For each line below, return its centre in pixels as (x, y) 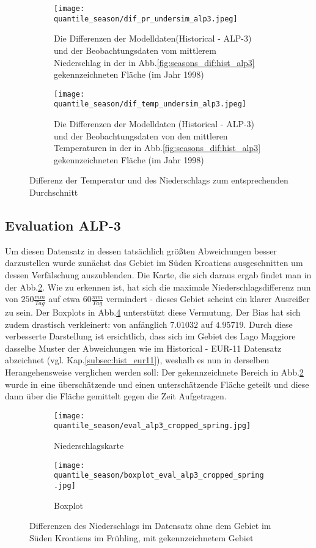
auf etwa (64, 299)
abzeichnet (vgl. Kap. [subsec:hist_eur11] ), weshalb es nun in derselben (137, 360)
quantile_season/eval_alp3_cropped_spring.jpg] (152, 426)
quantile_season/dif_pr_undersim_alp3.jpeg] (146, 19)
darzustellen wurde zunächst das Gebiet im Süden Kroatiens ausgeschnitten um (154, 263)
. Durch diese (268, 324)
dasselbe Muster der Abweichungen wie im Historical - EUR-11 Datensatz (143, 348)
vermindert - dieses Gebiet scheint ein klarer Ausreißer (208, 299)
